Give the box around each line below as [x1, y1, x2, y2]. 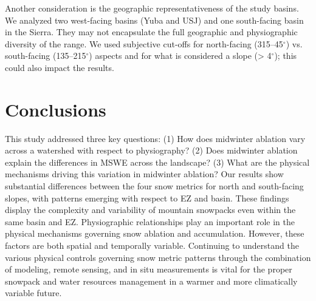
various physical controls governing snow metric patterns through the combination [5, 251, 311, 263]
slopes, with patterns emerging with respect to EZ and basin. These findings [5, 191, 289, 204]
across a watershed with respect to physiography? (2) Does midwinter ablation [5, 144, 298, 157]
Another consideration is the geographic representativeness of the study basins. [5, 2, 299, 14]
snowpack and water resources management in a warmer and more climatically [5, 274, 298, 287]
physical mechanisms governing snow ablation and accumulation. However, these [5, 227, 304, 240]
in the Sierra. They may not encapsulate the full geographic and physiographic [5, 25, 298, 38]
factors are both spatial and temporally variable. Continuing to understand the [5, 239, 299, 252]
